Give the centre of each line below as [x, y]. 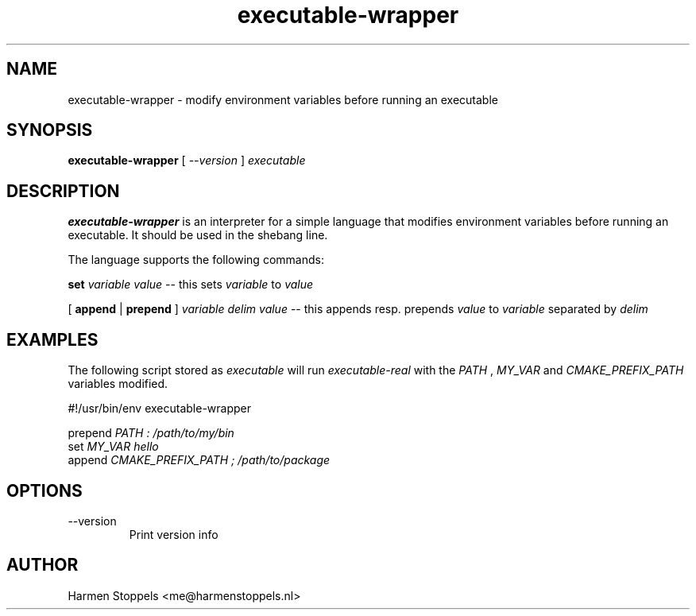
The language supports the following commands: [196, 260]
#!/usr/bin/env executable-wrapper [160, 409]
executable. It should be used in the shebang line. [198, 235]
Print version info [174, 534]
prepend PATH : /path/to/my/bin [151, 433]
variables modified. [118, 384]
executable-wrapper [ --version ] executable [187, 161]
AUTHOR [43, 565]
